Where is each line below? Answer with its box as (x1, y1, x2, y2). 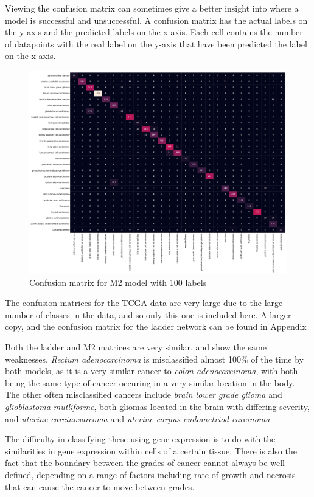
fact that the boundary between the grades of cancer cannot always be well (5, 456, 285, 469)
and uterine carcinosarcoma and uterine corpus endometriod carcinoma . (5, 412, 273, 425)
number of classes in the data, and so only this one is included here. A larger (5, 308, 291, 321)
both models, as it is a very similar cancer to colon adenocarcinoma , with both (5, 364, 298, 377)
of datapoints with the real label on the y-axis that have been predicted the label (5, 37, 307, 50)
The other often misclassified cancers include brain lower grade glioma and (5, 388, 282, 401)
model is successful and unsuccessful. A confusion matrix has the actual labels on (5, 13, 308, 26)
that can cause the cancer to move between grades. (5, 480, 195, 493)
